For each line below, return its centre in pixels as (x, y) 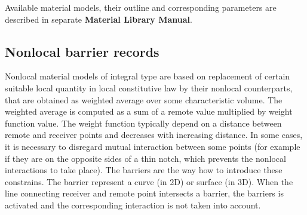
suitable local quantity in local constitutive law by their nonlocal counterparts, (149, 87)
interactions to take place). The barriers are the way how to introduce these (144, 170)
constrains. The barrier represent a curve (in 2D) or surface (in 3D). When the (149, 181)
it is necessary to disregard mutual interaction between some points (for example (153, 146)
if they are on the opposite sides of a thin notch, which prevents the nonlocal (145, 158)
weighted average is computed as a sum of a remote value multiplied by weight (149, 111)
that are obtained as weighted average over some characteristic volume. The (144, 99)
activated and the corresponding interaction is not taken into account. (133, 205)
